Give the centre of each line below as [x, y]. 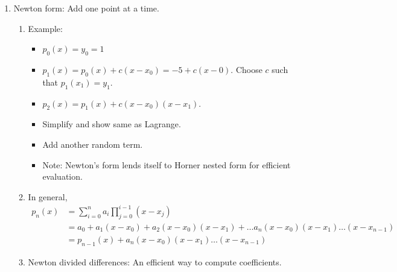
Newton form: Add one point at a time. [86, 8]
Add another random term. [93, 144]
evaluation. [62, 176]
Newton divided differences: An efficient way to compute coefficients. [155, 261]
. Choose [246, 69]
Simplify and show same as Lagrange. [112, 124]
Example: [45, 28]
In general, [48, 196]
